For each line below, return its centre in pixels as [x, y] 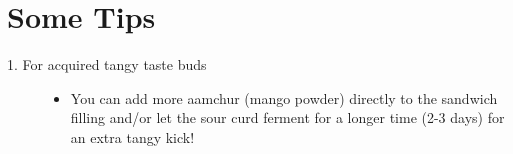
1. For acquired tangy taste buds [107, 64]
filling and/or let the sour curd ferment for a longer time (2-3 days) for [287, 117]
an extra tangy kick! [132, 136]
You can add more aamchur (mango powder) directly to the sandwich [284, 97]
